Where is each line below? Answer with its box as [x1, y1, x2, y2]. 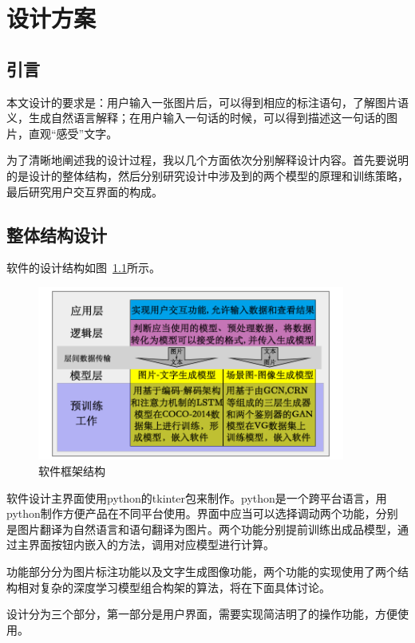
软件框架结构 [38, 463, 105, 479]
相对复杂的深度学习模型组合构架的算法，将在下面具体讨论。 [17, 578, 330, 595]
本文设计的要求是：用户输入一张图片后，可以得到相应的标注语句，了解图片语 [6, 93, 409, 110]
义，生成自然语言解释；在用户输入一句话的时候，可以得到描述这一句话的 [6, 109, 386, 126]
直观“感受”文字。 [28, 124, 118, 141]
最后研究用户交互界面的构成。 [6, 183, 163, 199]
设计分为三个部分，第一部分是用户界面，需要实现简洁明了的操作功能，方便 [6, 606, 397, 622]
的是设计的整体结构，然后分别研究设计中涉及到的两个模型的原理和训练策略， [6, 167, 409, 183]
